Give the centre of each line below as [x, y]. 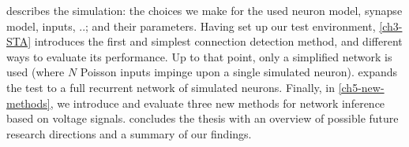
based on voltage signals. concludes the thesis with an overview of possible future [203, 118]
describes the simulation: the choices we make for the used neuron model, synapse [204, 10]
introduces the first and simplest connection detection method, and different [218, 41]
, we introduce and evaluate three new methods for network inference [218, 103]
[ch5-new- [361, 87]
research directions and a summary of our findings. [129, 133]
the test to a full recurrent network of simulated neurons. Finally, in [171, 87]
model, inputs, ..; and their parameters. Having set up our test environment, [191, 26]
